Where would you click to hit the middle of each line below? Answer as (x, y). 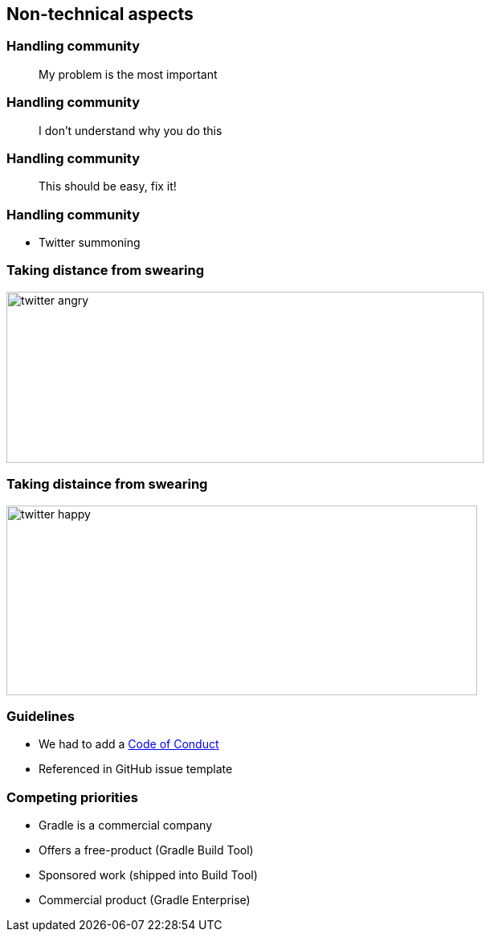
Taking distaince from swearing (107, 484)
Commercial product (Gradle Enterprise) (145, 900)
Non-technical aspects (100, 14)
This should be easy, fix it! (108, 186)
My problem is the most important (128, 74)
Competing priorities (72, 797)
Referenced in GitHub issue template (136, 769)
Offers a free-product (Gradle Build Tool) (146, 850)
